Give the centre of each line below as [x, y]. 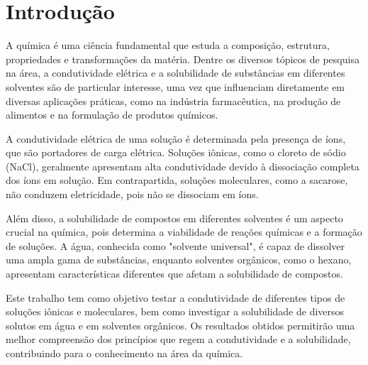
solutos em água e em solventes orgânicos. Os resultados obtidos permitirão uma [180, 325]
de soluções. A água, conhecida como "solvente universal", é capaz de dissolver [175, 245]
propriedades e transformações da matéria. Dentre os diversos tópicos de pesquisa [183, 59]
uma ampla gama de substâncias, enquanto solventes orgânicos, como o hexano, [179, 260]
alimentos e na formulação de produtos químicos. [112, 115]
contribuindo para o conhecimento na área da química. [124, 353]
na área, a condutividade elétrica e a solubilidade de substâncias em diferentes [175, 73]
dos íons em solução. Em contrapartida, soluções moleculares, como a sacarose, [177, 180]
